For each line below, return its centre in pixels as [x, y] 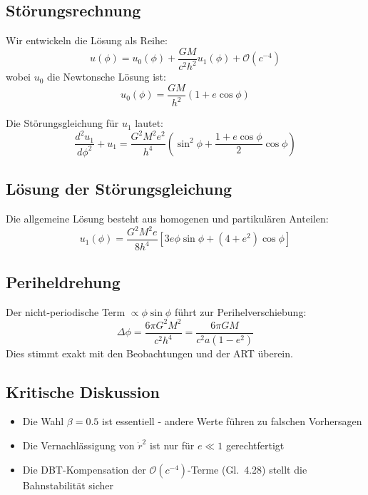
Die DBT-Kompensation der [84, 469]
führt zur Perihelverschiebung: [240, 311]
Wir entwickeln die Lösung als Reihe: [87, 40]
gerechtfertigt [255, 445]
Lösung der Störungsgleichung [119, 189]
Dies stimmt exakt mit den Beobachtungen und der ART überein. [149, 353]
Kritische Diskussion [83, 391]
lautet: [149, 123]
